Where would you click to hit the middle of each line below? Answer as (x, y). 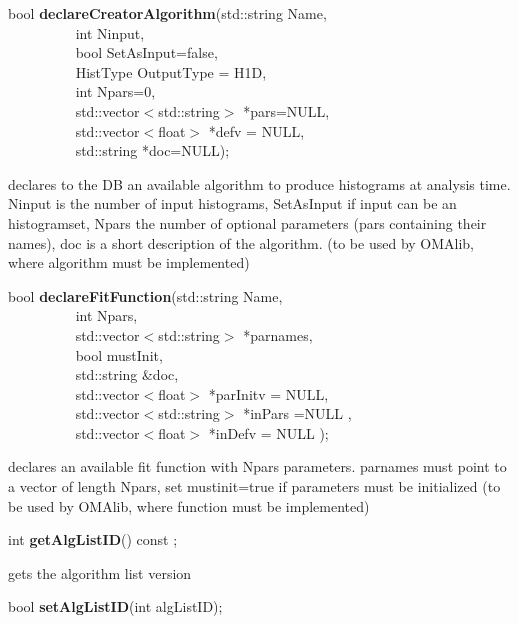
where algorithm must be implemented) (129, 262)
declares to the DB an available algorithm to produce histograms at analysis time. (259, 183)
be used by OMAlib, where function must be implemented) (189, 505)
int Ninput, (110, 32)
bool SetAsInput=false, (146, 52)
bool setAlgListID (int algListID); (115, 606)
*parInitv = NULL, (268, 393)
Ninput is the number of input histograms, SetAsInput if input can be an (232, 203)
